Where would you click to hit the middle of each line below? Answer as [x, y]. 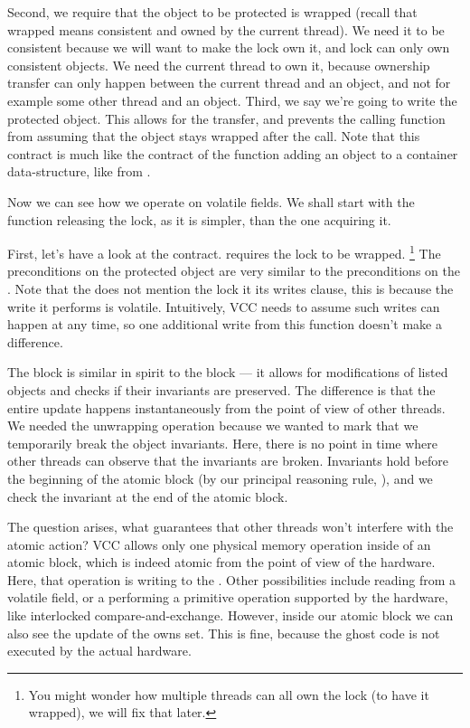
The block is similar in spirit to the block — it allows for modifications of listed [228, 372]
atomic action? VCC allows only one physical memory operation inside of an [219, 544]
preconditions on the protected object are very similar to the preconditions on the [234, 271]
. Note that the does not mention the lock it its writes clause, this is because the [230, 288]
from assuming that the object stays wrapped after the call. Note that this [214, 136]
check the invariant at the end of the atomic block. [148, 496]
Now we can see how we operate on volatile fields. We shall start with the [211, 201]
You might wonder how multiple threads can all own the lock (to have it [229, 694]
